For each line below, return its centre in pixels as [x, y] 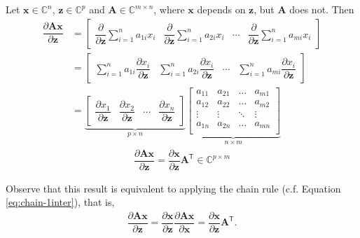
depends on [221, 9]
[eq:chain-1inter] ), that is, [60, 202]
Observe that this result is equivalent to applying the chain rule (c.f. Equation [173, 188]
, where [169, 9]
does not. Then [322, 9]
